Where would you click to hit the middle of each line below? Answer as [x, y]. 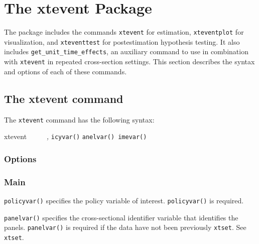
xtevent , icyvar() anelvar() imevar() [76, 136]
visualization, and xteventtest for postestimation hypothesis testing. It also [122, 41]
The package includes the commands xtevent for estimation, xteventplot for [124, 32]
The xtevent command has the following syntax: [79, 119]
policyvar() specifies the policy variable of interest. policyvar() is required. [124, 200]
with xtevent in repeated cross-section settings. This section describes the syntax [129, 62]
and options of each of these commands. [66, 71]
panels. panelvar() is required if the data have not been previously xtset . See [125, 227]
